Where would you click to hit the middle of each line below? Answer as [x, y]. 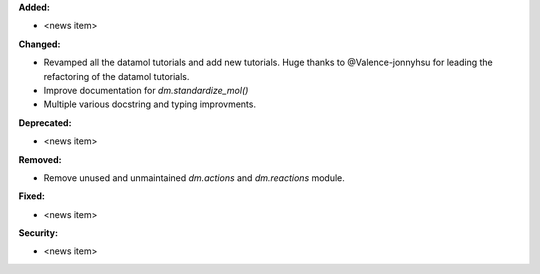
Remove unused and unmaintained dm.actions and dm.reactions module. [194, 177]
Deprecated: [45, 122]
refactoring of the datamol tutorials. [116, 76]
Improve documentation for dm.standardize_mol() [146, 90]
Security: [38, 233]
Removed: [40, 159]
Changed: [39, 44]
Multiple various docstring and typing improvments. [150, 104]
